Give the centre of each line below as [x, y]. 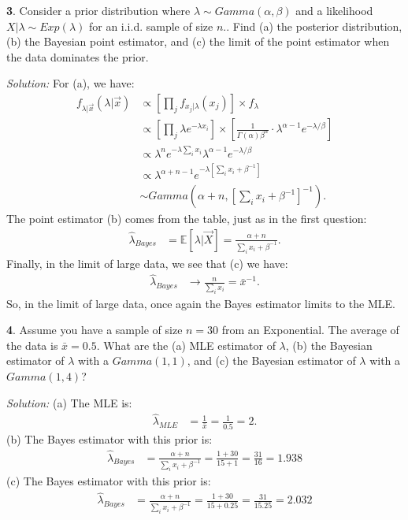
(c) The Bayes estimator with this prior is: [109, 481]
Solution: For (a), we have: [70, 83]
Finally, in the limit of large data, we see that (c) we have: [147, 263]
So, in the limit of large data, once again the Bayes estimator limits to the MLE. [201, 303]
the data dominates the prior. [78, 56]
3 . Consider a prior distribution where [98, 10]
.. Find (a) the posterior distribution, [313, 26]
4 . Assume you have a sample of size [95, 330]
